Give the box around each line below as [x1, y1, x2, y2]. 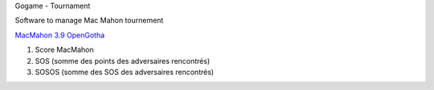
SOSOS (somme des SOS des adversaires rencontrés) [35, 67, 215, 76]
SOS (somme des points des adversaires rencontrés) [35, 56, 211, 65]
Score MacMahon [35, 45, 94, 55]
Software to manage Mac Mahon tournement [14, 16, 164, 25]
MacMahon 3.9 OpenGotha [14, 30, 105, 40]
